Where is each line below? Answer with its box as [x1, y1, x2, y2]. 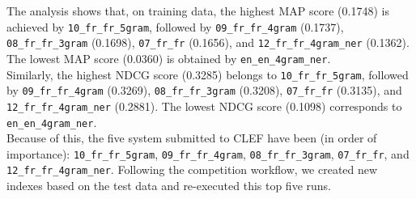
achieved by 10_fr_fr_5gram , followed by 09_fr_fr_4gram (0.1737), [6, 18, 344, 35]
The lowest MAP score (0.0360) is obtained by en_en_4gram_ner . [6, 49, 331, 66]
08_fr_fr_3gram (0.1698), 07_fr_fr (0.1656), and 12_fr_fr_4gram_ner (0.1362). [6, 34, 410, 51]
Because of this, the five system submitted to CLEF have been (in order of [6, 129, 377, 146]
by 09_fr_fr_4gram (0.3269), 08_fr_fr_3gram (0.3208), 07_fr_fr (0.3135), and [6, 82, 402, 99]
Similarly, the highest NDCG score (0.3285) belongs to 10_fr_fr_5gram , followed [6, 66, 409, 83]
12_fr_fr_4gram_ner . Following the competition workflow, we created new [6, 161, 378, 178]
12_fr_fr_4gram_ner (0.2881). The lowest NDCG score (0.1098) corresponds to [6, 97, 402, 114]
